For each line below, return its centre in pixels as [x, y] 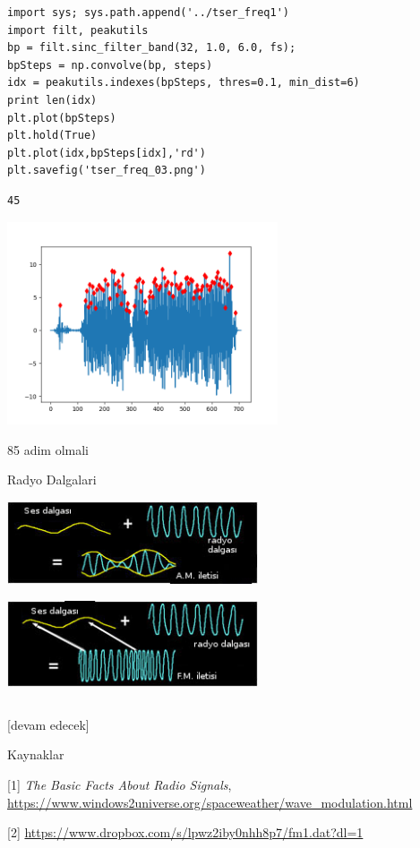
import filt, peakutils [78, 30]
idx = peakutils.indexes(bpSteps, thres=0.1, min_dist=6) [184, 83]
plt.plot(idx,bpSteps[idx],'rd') [107, 153]
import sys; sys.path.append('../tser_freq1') [148, 13]
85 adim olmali [48, 449]
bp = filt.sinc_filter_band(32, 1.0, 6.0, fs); [152, 48]
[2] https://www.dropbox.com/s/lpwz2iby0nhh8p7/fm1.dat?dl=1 [185, 832]
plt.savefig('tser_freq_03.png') [107, 171]
